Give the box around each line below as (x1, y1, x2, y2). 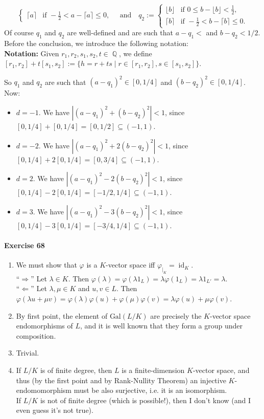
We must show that (16, 259, 77, 270)
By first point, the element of (16, 310, 108, 321)
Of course (4, 27, 34, 38)
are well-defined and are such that (67, 27, 173, 38)
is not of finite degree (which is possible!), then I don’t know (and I (40, 394, 251, 405)
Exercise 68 (4, 239, 45, 250)
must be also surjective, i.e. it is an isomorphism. (74, 385, 227, 395)
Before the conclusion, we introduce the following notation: (4, 38, 188, 49)
